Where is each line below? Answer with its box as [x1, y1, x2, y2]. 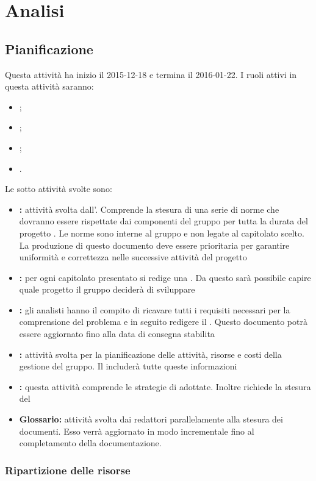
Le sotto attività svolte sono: [5, 182, 112, 195]
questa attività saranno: [5, 80, 94, 93]
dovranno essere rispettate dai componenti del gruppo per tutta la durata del [19, 215, 308, 227]
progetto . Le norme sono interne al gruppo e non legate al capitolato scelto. [19, 226, 304, 239]
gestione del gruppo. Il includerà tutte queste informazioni [19, 360, 237, 372]
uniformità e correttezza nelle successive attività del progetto [19, 251, 247, 263]
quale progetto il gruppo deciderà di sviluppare [19, 283, 195, 296]
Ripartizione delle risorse [5, 462, 131, 477]
